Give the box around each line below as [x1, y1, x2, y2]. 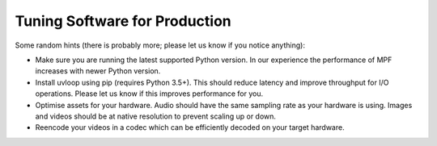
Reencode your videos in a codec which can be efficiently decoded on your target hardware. [35, 123, 345, 132]
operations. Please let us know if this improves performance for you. [35, 89, 264, 98]
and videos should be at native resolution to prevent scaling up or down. [35, 111, 277, 121]
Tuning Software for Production [15, 12, 231, 30]
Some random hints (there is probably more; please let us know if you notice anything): [15, 40, 305, 50]
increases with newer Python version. [35, 66, 161, 76]
